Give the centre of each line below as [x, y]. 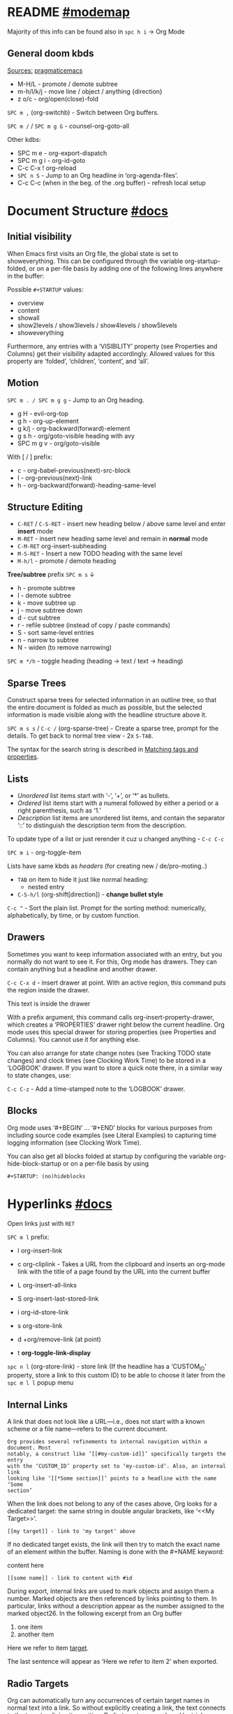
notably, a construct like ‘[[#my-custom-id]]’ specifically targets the [117, 1454]
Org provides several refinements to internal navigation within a [107, 1442]
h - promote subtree [46, 588]
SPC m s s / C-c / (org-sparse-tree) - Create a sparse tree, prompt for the [113, 729]
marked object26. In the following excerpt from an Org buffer [95, 1613]
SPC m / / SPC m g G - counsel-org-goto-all [68, 126]
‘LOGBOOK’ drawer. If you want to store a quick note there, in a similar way [115, 1068]
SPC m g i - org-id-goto [51, 160]
